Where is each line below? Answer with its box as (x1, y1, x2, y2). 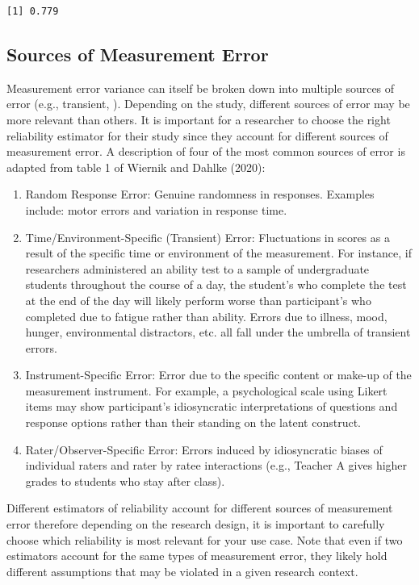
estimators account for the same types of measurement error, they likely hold (6, 547, 388, 564)
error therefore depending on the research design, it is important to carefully (6, 516, 385, 533)
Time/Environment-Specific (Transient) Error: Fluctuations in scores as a (25, 228, 390, 245)
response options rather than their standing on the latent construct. (25, 414, 361, 431)
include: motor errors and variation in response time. (25, 201, 287, 218)
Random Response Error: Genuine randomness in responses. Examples (25, 186, 375, 203)
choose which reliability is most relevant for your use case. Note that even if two (6, 531, 403, 548)
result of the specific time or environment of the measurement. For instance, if (25, 244, 413, 261)
